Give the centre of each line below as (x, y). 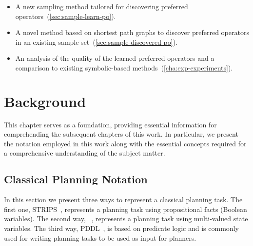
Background (45, 101)
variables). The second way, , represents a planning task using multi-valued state (126, 219)
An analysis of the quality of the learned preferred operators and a (115, 58)
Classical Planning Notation (76, 179)
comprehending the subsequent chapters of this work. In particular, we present (121, 134)
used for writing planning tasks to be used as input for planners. (100, 237)
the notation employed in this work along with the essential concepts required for (125, 143)
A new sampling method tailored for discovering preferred (102, 6)
